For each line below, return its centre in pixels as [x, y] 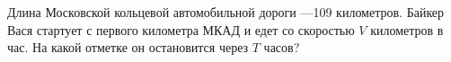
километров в [407, 29]
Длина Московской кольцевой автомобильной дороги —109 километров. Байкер [226, 12]
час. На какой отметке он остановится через [128, 47]
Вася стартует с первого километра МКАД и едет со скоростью [181, 29]
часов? [282, 47]
